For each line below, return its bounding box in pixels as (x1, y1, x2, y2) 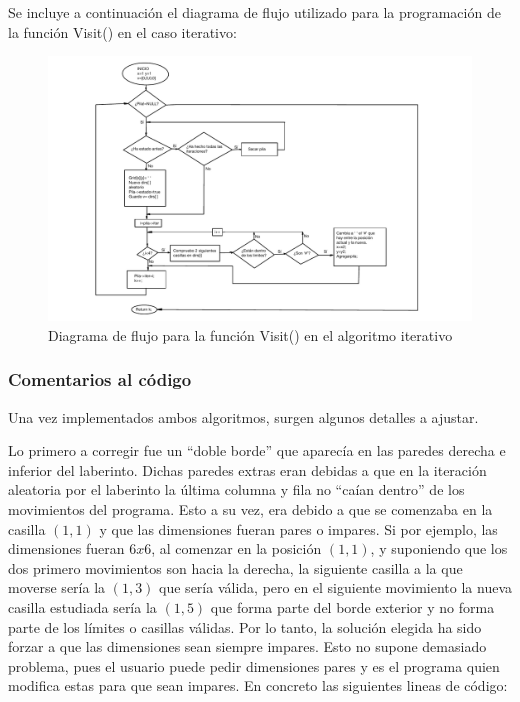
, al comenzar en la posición (151, 538, 322, 559)
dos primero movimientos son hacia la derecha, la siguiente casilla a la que (8, 557, 463, 578)
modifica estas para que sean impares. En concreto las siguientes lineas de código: (8, 675, 508, 696)
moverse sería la (8, 577, 106, 598)
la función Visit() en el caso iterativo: (8, 21, 237, 42)
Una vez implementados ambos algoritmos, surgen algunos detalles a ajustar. (8, 406, 479, 427)
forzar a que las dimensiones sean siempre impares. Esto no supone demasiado (8, 636, 487, 657)
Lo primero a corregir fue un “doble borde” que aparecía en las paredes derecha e (8, 440, 506, 461)
